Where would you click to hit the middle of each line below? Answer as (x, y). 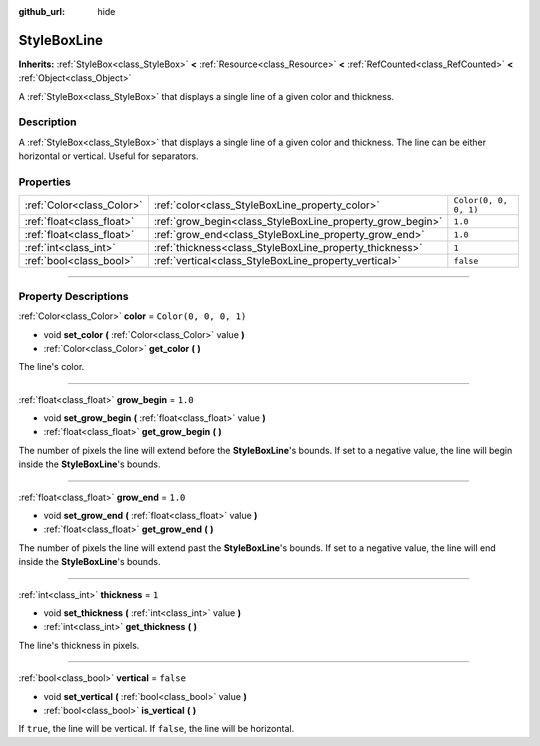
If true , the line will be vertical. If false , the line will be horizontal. (156, 729)
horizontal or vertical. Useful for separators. (108, 156)
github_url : (41, 11)
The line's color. (51, 367)
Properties (45, 182)
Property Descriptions (73, 296)
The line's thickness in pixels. (79, 645)
